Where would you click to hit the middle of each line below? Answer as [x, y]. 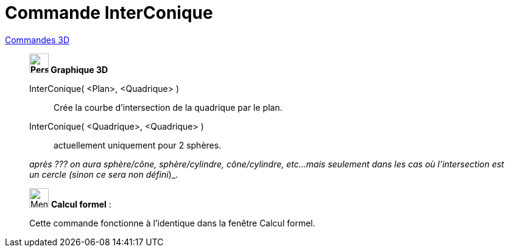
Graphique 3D [79, 69]
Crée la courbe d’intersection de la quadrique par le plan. [168, 107]
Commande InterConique [109, 13]
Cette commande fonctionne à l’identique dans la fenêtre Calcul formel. [172, 223]
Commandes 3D [37, 40]
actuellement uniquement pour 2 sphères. [138, 145]
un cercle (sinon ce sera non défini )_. [104, 174]
